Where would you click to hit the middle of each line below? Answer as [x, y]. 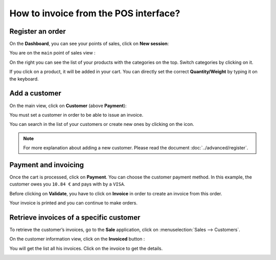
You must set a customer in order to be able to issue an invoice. [76, 115]
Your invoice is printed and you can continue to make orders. [74, 203]
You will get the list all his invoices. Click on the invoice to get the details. [86, 248]
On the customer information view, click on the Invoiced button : [77, 239]
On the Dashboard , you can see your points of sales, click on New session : [89, 44]
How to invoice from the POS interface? [95, 13]
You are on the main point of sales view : [52, 53]
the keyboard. [24, 79]
